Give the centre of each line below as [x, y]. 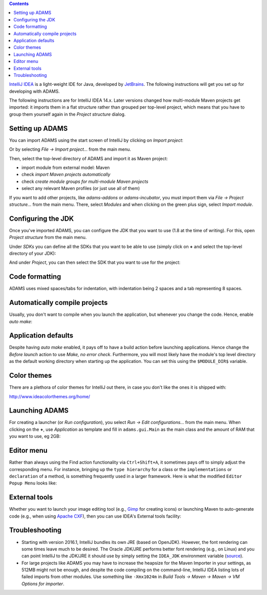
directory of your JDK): [33, 253]
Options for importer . [43, 584]
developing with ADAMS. [35, 91]
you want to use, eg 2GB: [35, 436]
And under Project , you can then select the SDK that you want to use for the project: [95, 262]
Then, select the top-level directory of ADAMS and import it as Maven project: [89, 158]
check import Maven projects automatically [66, 175]
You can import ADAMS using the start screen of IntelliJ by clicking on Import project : [96, 140]
